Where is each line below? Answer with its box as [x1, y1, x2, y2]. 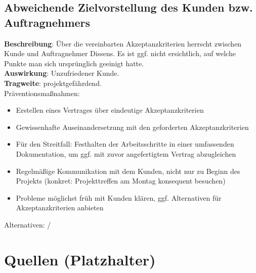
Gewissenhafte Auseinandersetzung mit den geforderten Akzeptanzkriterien [16, 121, 249, 132]
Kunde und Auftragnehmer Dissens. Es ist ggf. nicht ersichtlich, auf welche [4, 48, 236, 59]
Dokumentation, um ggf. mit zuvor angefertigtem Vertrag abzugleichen [16, 148, 236, 159]
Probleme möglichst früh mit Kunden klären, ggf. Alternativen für [16, 192, 222, 203]
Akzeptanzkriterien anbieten [16, 202, 104, 213]
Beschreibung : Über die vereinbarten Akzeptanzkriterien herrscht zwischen [4, 38, 242, 49]
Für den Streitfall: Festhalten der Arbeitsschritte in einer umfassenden [16, 139, 234, 149]
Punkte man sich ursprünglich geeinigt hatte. [4, 58, 144, 68]
